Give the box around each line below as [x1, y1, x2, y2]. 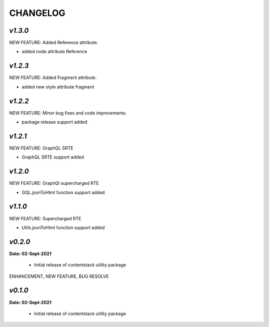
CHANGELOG [9, 7, 66, 18]
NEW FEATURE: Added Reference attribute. [9, 40, 98, 46]
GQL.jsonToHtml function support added [21, 189, 105, 195]
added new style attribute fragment [21, 83, 95, 89]
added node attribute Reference [21, 49, 87, 55]
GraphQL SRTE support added [21, 154, 84, 160]
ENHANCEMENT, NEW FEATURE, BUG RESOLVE [9, 273, 109, 279]
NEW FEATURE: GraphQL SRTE [9, 145, 74, 151]
